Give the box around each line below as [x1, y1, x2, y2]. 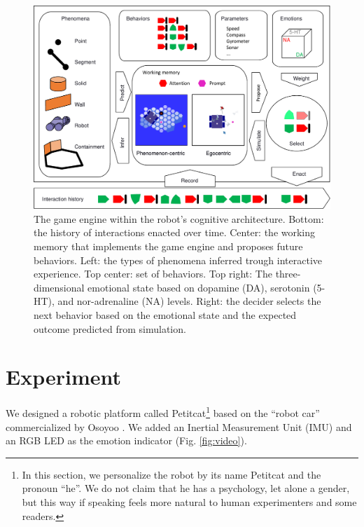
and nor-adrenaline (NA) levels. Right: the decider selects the [57, 294, 321, 308]
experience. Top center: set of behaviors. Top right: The [34, 266, 272, 281]
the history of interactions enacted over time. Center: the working [34, 225, 316, 240]
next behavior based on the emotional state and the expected [34, 308, 297, 322]
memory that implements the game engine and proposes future [34, 239, 303, 254]
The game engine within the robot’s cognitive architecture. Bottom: [34, 211, 324, 226]
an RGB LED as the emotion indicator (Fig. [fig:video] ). [6, 433, 247, 448]
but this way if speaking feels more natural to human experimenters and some [22, 494, 357, 509]
